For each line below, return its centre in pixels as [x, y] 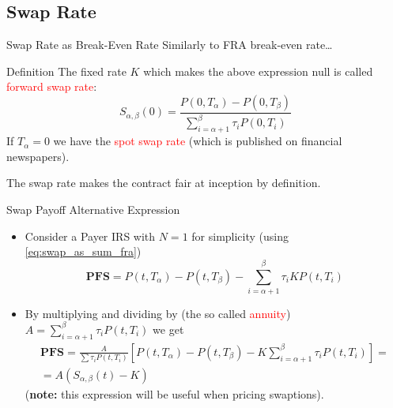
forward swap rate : [52, 86]
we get [168, 329]
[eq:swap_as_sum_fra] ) [83, 251]
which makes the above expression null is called [258, 71]
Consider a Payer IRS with [90, 236]
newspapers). [38, 156]
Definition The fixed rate [66, 71]
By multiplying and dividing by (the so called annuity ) [158, 313]
